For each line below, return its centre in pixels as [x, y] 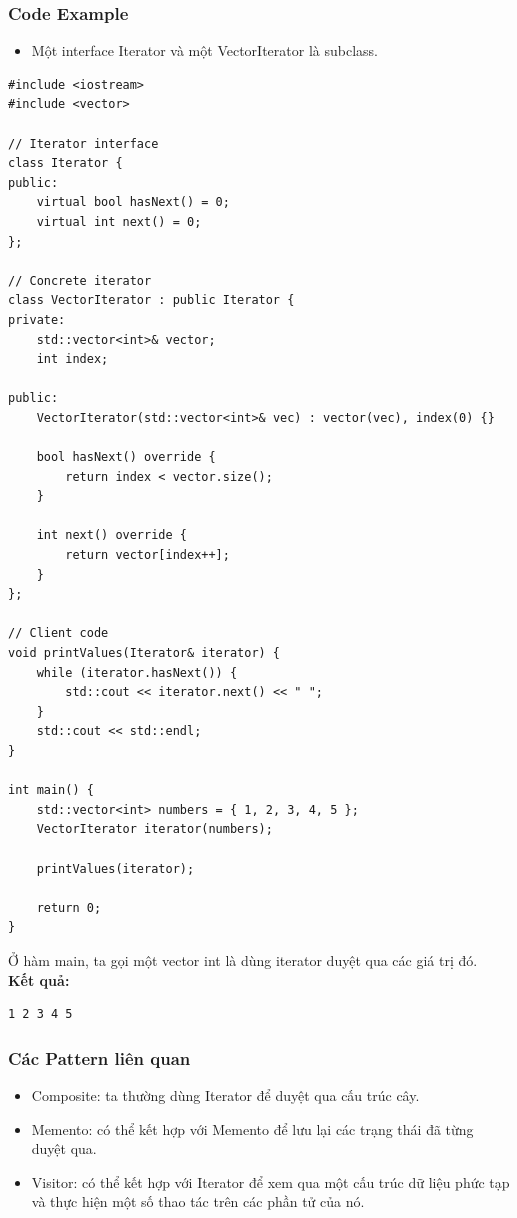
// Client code [58, 633]
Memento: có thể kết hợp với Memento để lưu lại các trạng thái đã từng [252, 1128]
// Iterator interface [83, 143]
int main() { [51, 790]
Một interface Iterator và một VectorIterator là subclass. [204, 50]
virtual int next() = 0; [119, 221]
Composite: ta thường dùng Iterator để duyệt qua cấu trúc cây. [225, 1094]
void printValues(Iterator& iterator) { [144, 653]
